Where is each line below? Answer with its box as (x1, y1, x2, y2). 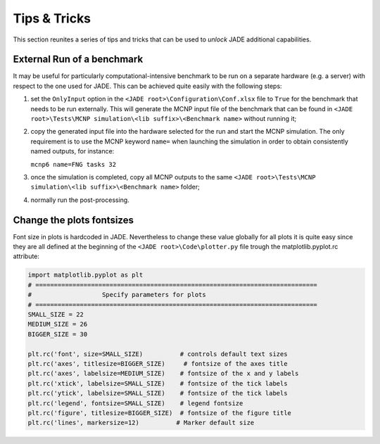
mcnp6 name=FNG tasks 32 (30, 160, 116, 168)
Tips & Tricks (13, 11, 91, 26)
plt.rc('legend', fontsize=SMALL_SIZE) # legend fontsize (27, 399, 243, 407)
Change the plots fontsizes (13, 214, 134, 226)
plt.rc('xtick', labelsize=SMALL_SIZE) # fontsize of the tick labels (27, 379, 288, 387)
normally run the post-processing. (30, 196, 129, 204)
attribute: (13, 252, 40, 260)
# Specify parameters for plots (27, 291, 207, 299)
